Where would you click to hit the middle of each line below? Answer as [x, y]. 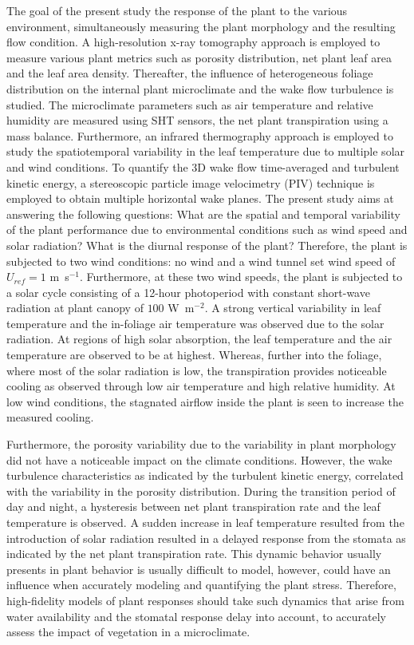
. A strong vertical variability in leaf [293, 308]
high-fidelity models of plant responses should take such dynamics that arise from [205, 600]
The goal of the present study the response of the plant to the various [177, 10]
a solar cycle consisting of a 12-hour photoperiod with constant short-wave [188, 292]
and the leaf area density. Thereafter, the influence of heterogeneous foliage [190, 73]
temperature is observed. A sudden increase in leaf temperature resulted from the [205, 522]
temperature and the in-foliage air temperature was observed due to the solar [195, 323]
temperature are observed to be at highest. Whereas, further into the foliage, [194, 355]
